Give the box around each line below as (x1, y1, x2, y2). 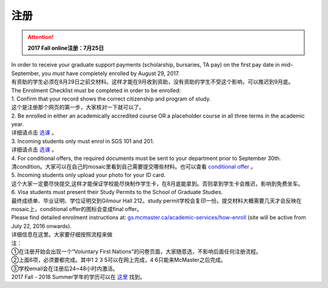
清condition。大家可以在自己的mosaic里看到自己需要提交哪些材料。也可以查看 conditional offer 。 (11, 163, 256, 170)
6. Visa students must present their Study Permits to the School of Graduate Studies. (11, 189, 223, 196)
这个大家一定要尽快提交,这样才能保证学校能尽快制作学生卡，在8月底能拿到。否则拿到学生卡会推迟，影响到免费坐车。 (11, 179, 304, 187)
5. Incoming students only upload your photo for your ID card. (11, 172, 166, 179)
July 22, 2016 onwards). (11, 222, 72, 230)
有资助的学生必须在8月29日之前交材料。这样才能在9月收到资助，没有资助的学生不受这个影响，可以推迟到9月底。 (11, 78, 294, 85)
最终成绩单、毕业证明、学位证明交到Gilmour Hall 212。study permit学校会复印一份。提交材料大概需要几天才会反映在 (11, 197, 302, 204)
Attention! (27, 33, 54, 41)
